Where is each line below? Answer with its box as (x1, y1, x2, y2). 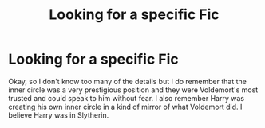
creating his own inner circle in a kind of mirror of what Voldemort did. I (8, 102, 243, 111)
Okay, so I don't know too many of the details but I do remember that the (8, 76, 247, 86)
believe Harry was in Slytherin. (8, 110, 109, 120)
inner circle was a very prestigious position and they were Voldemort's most (8, 85, 259, 95)
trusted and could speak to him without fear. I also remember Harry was (8, 93, 245, 103)
